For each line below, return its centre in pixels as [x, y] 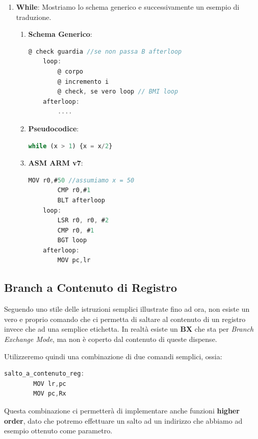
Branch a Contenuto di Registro [91, 287]
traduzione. [34, 17]
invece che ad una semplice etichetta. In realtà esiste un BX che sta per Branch [129, 329]
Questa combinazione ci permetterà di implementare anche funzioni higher [122, 411]
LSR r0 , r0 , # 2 [83, 221]
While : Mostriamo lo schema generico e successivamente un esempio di [128, 7]
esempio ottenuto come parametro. [58, 431]
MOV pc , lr [74, 260]
